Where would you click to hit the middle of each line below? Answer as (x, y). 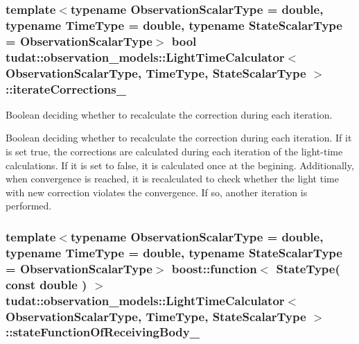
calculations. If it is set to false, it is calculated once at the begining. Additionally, (180, 165)
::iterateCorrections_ (66, 88)
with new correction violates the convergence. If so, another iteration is (157, 192)
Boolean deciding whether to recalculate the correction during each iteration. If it (179, 138)
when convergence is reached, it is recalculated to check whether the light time (172, 179)
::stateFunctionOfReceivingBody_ (103, 332)
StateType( (308, 268)
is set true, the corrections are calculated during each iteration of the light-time (174, 152)
